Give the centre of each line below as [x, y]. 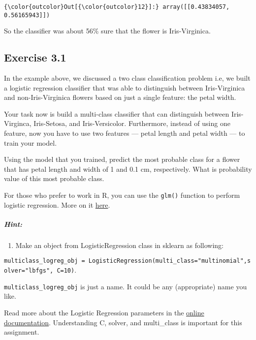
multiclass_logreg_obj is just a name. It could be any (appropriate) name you [126, 286]
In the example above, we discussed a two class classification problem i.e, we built [127, 78]
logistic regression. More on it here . [57, 204]
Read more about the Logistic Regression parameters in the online [104, 313]
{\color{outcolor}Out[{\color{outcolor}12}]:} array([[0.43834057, [117, 7]
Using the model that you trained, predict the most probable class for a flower [122, 159]
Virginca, [18, 123]
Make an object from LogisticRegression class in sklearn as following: [119, 245]
